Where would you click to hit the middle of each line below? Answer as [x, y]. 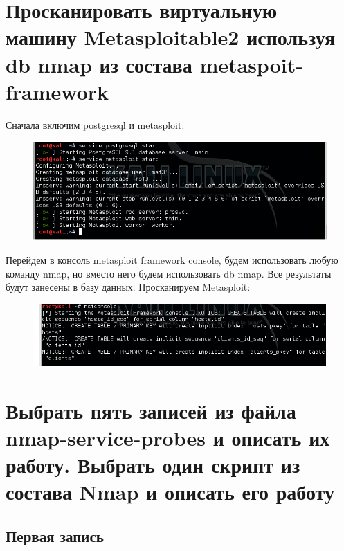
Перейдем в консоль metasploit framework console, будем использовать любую [172, 259]
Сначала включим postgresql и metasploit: [95, 124]
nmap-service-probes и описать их [168, 438]
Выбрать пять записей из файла [151, 410]
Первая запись [55, 536]
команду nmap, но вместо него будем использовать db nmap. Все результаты [169, 273]
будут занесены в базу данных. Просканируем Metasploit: [128, 287]
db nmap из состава [99, 64]
